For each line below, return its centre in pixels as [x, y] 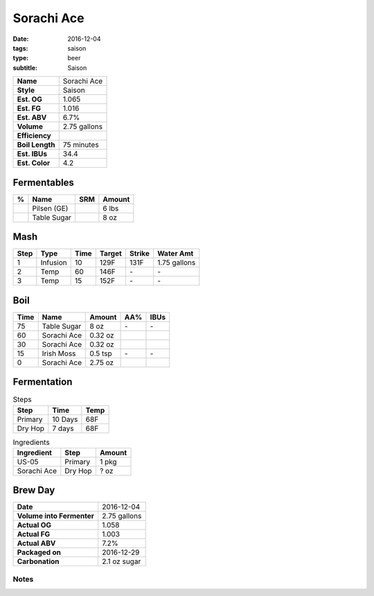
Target [111, 254]
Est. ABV [32, 118]
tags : [20, 48]
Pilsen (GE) [50, 208]
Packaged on [39, 552]
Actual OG [34, 525]
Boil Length [36, 145]
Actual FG [34, 534]
